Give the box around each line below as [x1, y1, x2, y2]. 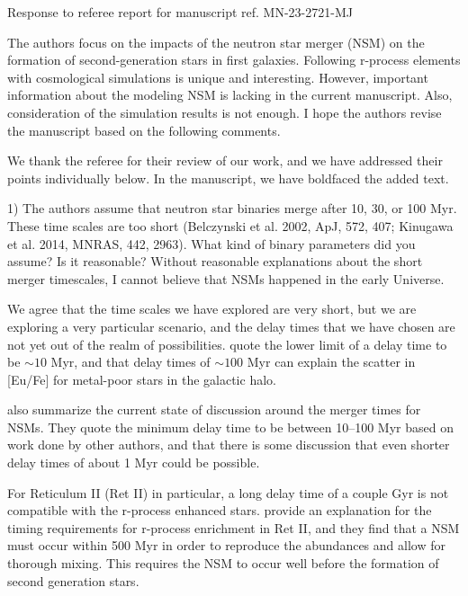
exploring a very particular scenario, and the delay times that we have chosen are [7, 316, 455, 335]
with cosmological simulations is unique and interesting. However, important [7, 67, 428, 86]
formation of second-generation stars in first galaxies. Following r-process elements [7, 50, 461, 69]
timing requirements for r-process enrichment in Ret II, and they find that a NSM [7, 518, 460, 537]
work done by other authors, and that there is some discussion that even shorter [7, 435, 450, 454]
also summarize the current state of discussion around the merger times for [7, 400, 421, 419]
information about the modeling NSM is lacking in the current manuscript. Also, [7, 85, 453, 104]
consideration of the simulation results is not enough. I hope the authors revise [7, 102, 442, 121]
